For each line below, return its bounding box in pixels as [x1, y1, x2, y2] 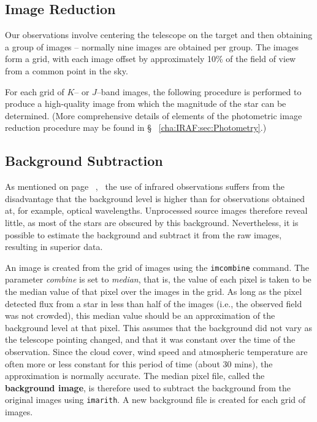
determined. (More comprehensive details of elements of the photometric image [5, 109, 302, 122]
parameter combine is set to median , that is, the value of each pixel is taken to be [5, 273, 311, 286]
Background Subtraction [5, 151, 163, 170]
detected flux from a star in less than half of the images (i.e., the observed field [5, 297, 302, 310]
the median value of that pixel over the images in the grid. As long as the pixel [5, 284, 302, 297]
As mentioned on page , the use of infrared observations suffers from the [5, 180, 285, 193]
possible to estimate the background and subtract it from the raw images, [5, 228, 282, 241]
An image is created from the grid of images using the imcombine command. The [5, 260, 310, 273]
